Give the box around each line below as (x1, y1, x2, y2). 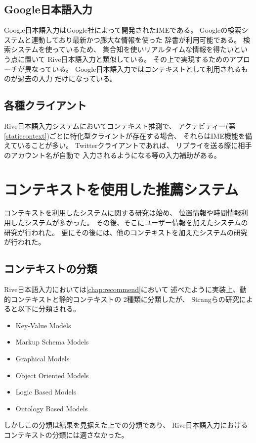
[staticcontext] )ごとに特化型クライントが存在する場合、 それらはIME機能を (4, 130, 245, 141)
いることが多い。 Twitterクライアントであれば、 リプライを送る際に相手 (17, 140, 252, 150)
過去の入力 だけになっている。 (17, 73, 117, 84)
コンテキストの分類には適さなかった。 (4, 429, 128, 440)
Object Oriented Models (15, 370, 89, 380)
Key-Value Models (15, 320, 71, 330)
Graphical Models (15, 353, 70, 364)
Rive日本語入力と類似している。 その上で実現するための (47, 53, 229, 64)
